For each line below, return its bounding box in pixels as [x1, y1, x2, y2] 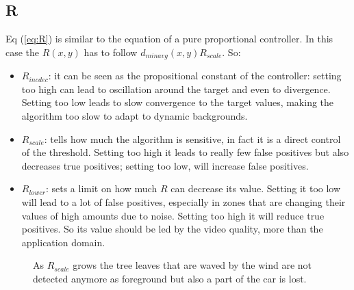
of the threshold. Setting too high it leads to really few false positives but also [21, 145, 349, 159]
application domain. [21, 235, 105, 249]
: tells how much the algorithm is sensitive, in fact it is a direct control [44, 131, 341, 146]
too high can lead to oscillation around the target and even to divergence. [21, 81, 331, 96]
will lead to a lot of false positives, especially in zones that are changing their [21, 195, 346, 209]
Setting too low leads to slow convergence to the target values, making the [21, 95, 334, 109]
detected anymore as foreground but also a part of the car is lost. [33, 271, 307, 285]
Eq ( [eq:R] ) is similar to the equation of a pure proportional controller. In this [5, 31, 333, 46]
